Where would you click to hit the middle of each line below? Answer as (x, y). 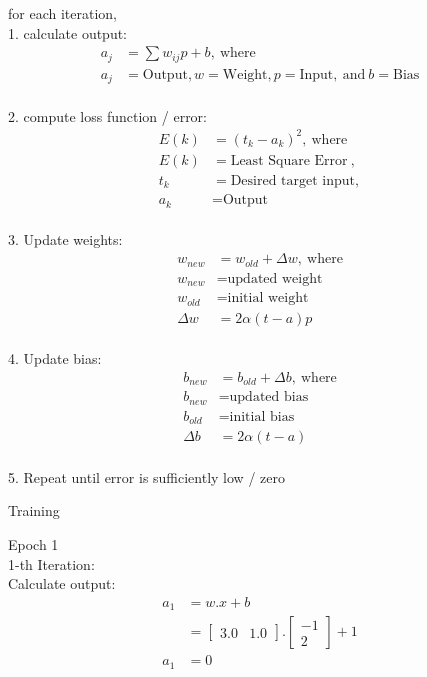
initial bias (262, 416)
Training (34, 510)
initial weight (268, 298)
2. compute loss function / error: (107, 115)
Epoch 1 (33, 544)
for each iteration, (62, 13)
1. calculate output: (68, 32)
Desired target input (293, 180)
